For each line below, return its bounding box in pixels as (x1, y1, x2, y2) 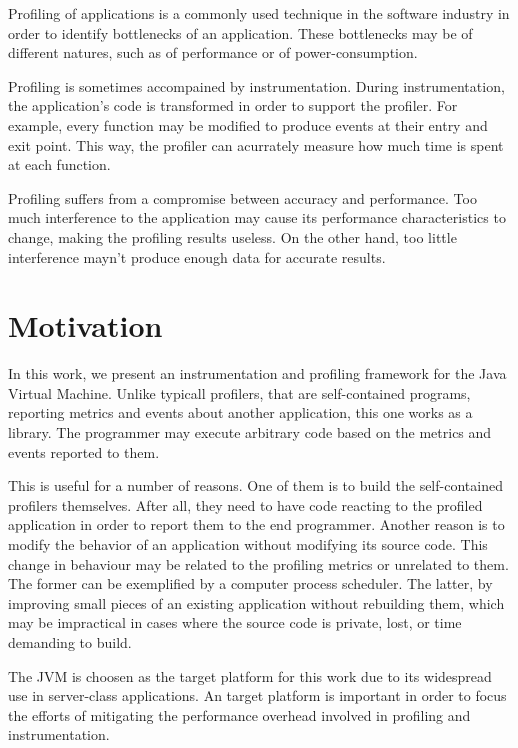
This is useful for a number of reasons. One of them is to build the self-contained (8, 475, 503, 496)
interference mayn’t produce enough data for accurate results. (8, 246, 386, 267)
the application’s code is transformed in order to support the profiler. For (8, 95, 458, 116)
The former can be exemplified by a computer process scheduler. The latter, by (8, 573, 493, 594)
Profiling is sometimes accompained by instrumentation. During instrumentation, (8, 75, 505, 96)
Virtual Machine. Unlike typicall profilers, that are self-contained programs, (8, 382, 471, 403)
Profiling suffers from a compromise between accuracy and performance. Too (8, 187, 477, 208)
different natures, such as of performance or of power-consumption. (8, 42, 418, 63)
